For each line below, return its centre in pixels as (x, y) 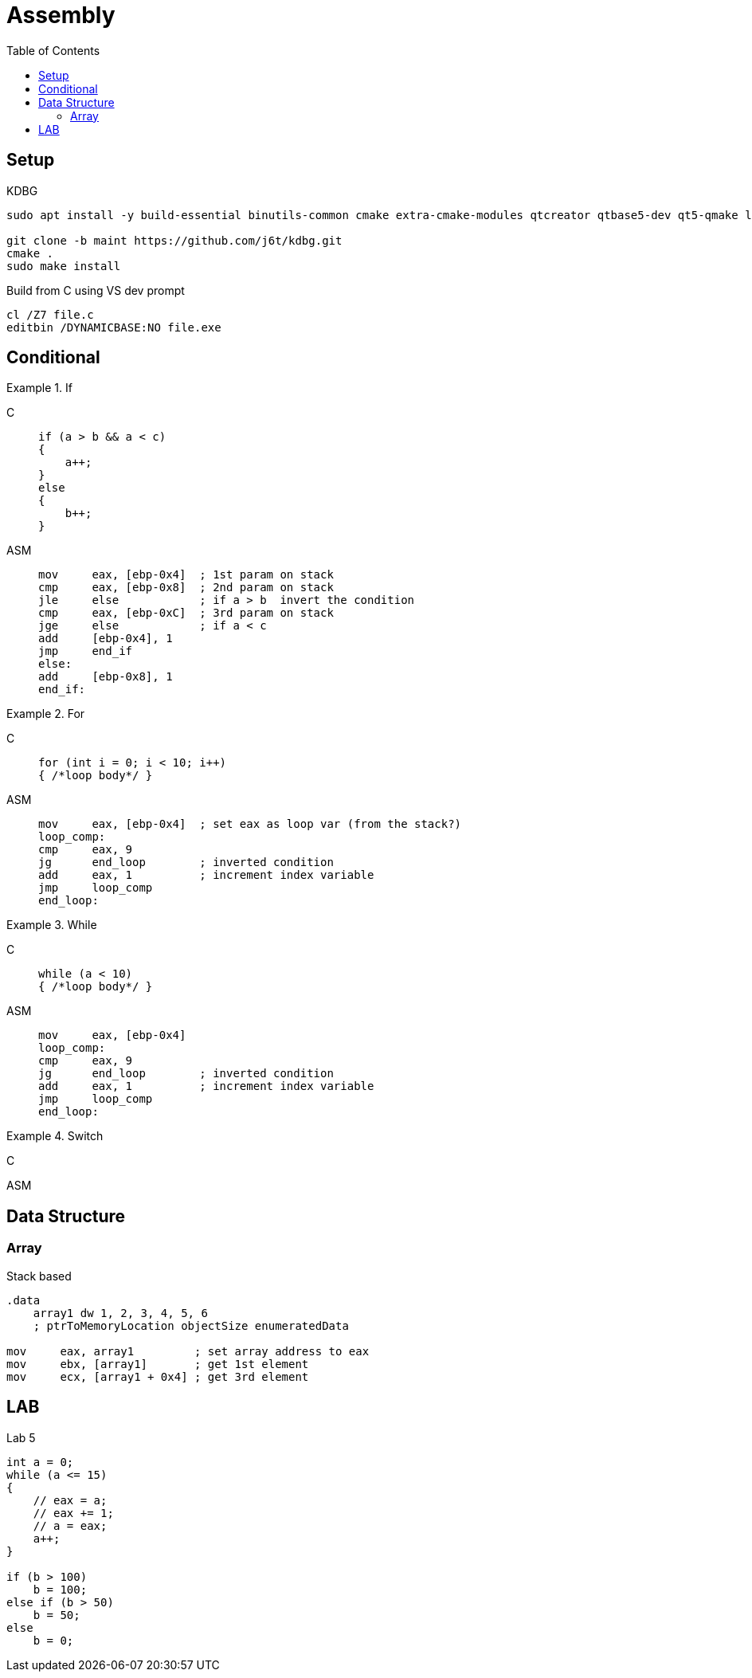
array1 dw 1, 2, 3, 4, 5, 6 (120, 1313)
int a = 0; (40, 1462)
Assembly (61, 15)
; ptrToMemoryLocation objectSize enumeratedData (191, 1325)
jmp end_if (86, 651)
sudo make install (64, 266)
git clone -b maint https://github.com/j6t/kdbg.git (174, 240)
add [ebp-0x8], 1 (106, 677)
